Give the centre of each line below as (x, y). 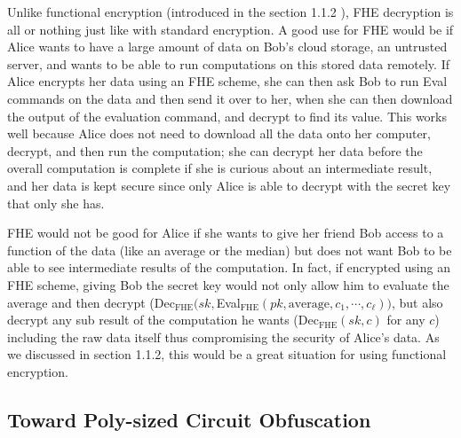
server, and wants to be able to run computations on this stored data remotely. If (228, 63)
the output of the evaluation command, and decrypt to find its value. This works (227, 116)
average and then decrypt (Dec (91, 302)
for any (406, 320)
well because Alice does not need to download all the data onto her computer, (219, 133)
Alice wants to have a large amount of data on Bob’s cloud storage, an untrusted (227, 47)
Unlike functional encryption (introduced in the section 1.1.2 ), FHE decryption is (230, 12)
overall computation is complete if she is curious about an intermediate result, (220, 168)
